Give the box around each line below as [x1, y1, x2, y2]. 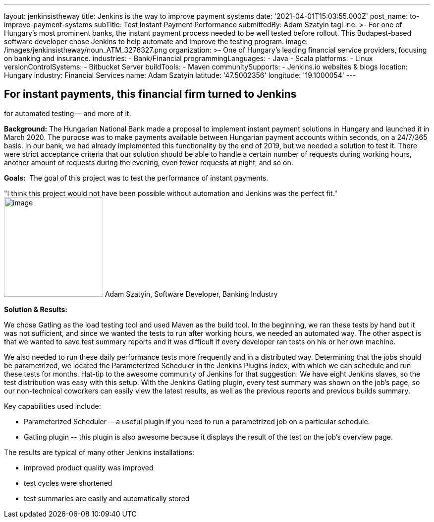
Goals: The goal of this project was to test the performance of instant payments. [4, 173, 269, 182]
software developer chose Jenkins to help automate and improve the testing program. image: [4, 37, 308, 46]
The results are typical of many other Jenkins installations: [4, 448, 195, 457]
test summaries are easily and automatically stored [24, 494, 190, 503]
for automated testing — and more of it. [4, 109, 131, 118]
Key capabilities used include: [4, 401, 101, 410]
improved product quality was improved [24, 463, 154, 472]
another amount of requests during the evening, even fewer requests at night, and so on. [4, 158, 293, 167]
